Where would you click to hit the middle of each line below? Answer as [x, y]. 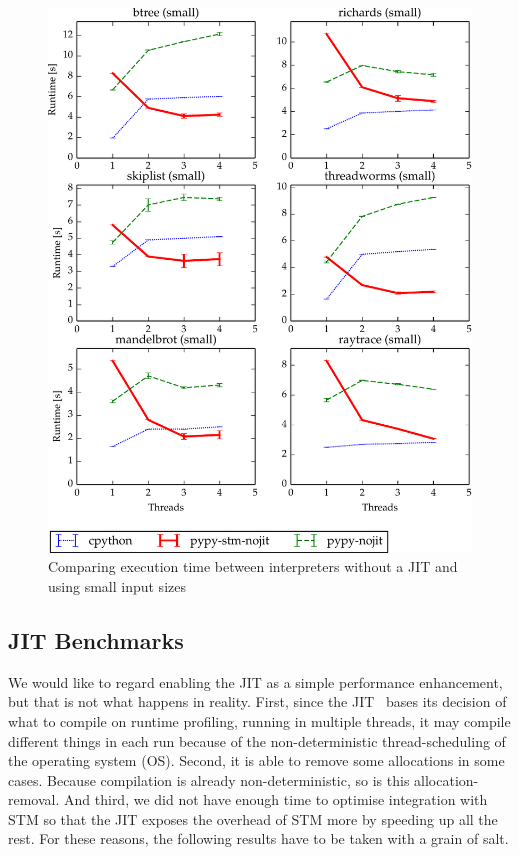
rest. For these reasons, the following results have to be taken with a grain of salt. [258, 838]
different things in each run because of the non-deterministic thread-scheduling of [257, 740]
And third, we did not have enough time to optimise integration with [276, 799]
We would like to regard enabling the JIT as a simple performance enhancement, [255, 681]
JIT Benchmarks [96, 639]
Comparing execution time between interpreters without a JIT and [253, 566]
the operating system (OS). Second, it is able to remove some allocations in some [256, 760]
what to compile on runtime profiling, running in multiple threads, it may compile [259, 720]
